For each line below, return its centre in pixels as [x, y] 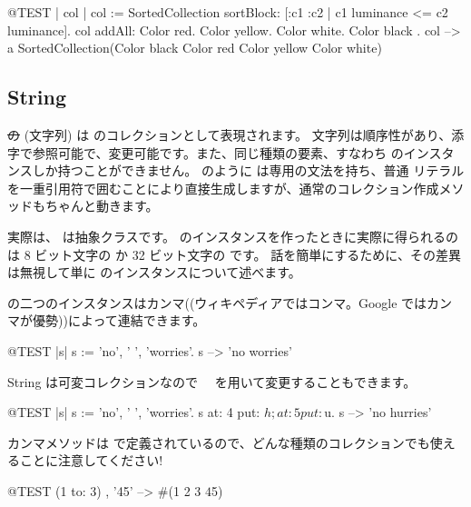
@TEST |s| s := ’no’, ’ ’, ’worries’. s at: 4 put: [134, 412]
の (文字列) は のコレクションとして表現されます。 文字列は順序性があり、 [230, 134]
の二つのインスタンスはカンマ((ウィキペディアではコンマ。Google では [217, 302]
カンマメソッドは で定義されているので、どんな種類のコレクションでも [219, 442]
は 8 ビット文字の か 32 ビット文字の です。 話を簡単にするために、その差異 [234, 254]
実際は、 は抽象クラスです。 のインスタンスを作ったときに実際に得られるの [233, 236]
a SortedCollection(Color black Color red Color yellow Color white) [195, 48]
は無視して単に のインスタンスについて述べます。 [154, 272]
